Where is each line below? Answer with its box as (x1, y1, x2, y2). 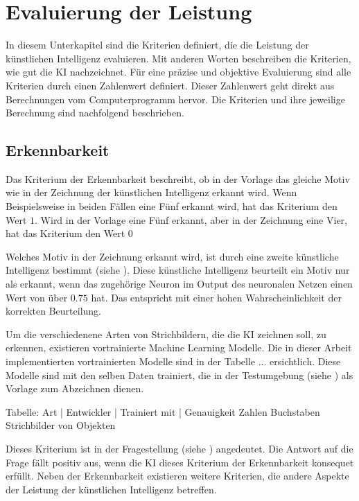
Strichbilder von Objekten (6, 418, 116, 432)
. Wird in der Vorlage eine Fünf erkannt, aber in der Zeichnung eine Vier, (35, 212, 347, 227)
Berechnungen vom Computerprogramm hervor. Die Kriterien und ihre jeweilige (6, 91, 345, 106)
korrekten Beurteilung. (6, 304, 101, 318)
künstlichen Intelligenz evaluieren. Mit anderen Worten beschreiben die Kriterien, (6, 51, 351, 65)
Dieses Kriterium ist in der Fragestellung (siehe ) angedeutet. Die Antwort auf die (6, 441, 353, 455)
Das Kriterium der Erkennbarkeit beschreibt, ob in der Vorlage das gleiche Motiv (6, 171, 350, 186)
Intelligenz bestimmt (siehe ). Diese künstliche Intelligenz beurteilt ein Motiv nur (6, 263, 350, 277)
